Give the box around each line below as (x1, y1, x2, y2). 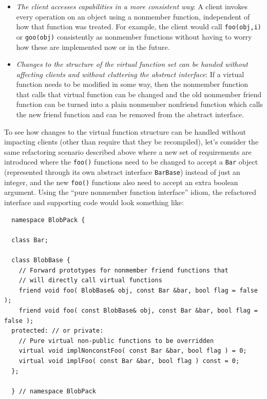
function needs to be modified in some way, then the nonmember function (16, 79, 249, 89)
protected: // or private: (11, 327, 104, 335)
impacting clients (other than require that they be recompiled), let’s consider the (4, 136, 259, 147)
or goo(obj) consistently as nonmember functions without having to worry (16, 31, 252, 42)
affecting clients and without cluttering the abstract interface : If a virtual (16, 68, 244, 79)
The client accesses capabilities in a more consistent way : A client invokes (16, 1, 248, 11)
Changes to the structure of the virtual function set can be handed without (16, 59, 248, 69)
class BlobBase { (11, 256, 70, 264)
